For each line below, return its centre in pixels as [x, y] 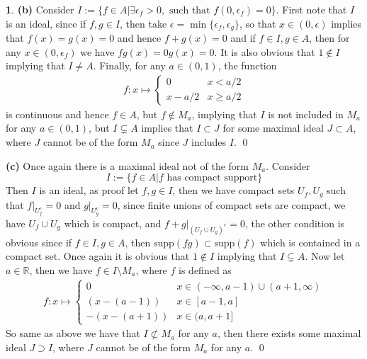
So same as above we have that [73, 333]
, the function [247, 65]
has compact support [212, 178]
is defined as [205, 269]
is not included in [306, 114]
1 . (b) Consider [40, 9]
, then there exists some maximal [289, 333]
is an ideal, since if [46, 23]
